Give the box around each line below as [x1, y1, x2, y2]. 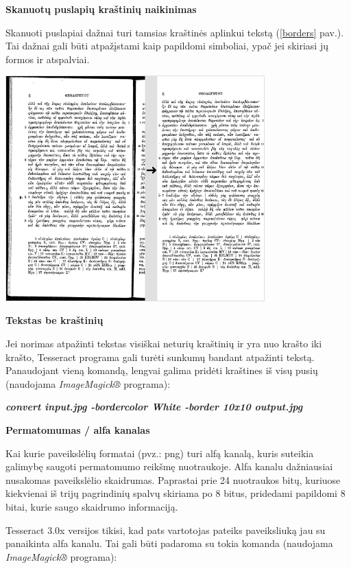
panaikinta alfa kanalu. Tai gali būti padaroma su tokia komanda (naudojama [5, 536, 333, 550]
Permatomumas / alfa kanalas [5, 422, 150, 437]
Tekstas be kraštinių [5, 313, 104, 327]
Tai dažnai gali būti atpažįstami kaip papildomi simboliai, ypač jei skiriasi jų [5, 38, 328, 53]
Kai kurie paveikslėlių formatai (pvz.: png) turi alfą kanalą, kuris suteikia [5, 445, 314, 460]
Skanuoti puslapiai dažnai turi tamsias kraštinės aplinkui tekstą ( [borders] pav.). [5, 25, 344, 39]
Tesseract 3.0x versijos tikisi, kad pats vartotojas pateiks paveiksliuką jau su [5, 522, 326, 537]
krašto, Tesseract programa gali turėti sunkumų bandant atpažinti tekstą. [5, 349, 315, 364]
